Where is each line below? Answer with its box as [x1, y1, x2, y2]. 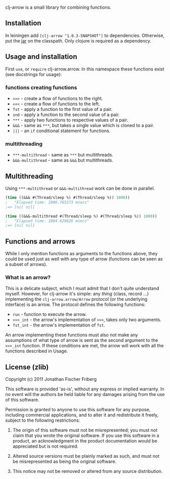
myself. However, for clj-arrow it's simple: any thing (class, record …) [5, 291, 149, 297]
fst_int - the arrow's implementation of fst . [12, 322, 105, 328]
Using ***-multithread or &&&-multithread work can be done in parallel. [5, 185, 155, 191]
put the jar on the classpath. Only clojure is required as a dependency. [5, 37, 152, 44]
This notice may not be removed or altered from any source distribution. [12, 468, 163, 474]
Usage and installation [5, 53, 77, 61]
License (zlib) [5, 363, 49, 371]
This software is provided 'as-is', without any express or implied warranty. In [5, 386, 164, 392]
